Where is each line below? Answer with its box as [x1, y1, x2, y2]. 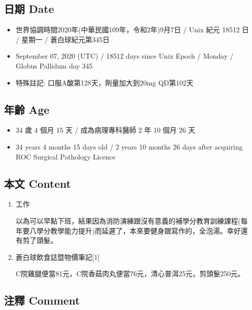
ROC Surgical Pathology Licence [15, 151, 116, 161]
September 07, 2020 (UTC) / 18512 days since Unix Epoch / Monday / [15, 51, 234, 61]
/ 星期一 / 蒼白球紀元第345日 [15, 34, 110, 44]
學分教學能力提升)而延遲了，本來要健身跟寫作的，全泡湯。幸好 [36, 225, 241, 235]
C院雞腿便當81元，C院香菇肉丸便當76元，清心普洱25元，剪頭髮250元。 [15, 268, 245, 279]
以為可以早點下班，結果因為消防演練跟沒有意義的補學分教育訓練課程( [15, 215, 241, 226]
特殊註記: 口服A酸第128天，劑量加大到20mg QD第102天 [15, 77, 193, 87]
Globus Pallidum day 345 [15, 60, 93, 71]
